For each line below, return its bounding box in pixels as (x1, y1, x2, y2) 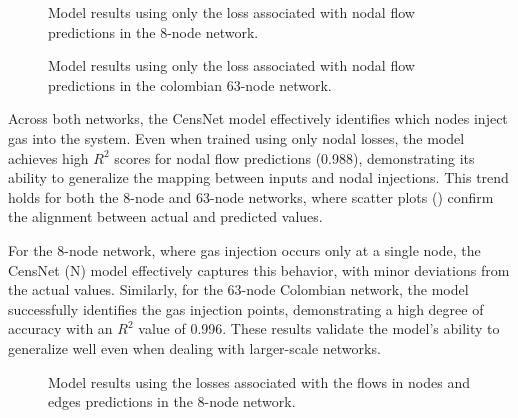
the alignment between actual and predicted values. (8, 206, 323, 227)
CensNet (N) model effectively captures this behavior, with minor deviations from (8, 259, 510, 280)
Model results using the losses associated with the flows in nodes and (48, 371, 470, 392)
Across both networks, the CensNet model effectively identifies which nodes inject (8, 108, 508, 129)
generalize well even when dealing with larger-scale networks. (8, 337, 381, 358)
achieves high (8, 147, 89, 168)
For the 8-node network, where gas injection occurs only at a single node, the (8, 239, 481, 260)
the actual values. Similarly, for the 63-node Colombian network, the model (8, 279, 469, 300)
